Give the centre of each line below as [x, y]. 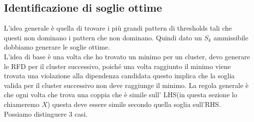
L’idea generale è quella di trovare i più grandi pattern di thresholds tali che [118, 28]
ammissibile [231, 37]
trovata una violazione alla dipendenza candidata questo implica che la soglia [119, 76]
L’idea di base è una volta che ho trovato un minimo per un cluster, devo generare [127, 56]
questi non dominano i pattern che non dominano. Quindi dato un [103, 37]
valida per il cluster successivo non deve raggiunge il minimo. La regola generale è [126, 85]
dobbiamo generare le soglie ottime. [57, 47]
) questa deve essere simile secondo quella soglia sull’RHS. [134, 104]
